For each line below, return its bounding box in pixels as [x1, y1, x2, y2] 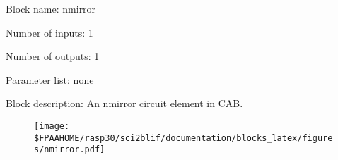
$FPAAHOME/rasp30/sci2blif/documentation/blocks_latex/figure [34, 133, 333, 143]
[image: [34, 121, 70, 131]
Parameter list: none [6, 72, 94, 87]
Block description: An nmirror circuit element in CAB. [6, 96, 243, 111]
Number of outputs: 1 [6, 49, 100, 63]
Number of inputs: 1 [6, 25, 93, 39]
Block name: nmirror [6, 1, 96, 16]
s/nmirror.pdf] [34, 144, 105, 155]
